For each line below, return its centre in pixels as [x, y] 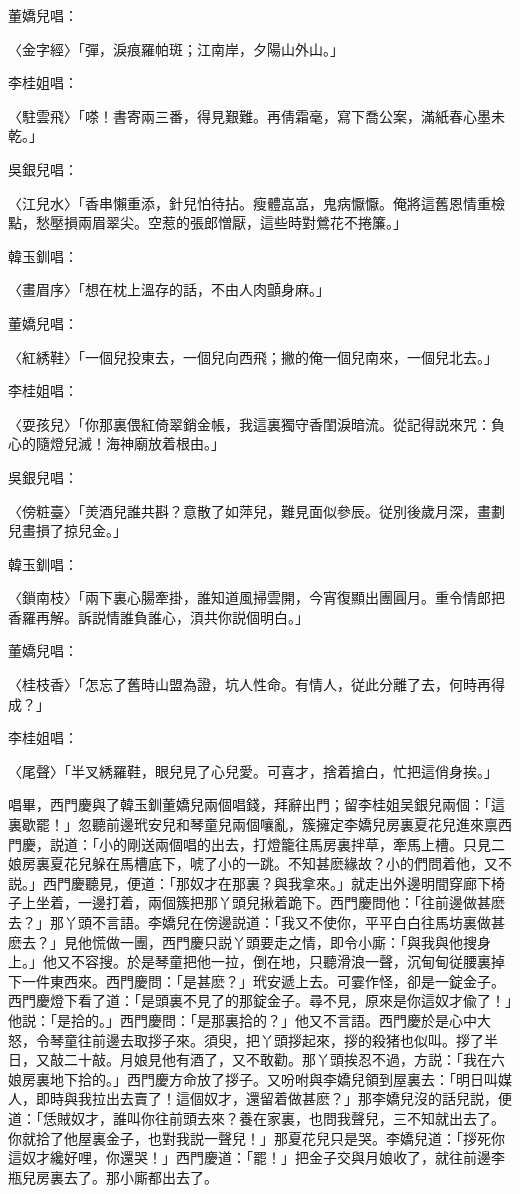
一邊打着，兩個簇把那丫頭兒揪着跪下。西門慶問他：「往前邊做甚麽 [291, 902]
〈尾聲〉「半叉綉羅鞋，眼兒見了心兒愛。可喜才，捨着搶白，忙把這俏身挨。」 [253, 770]
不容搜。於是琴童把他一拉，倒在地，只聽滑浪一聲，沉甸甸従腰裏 [280, 961]
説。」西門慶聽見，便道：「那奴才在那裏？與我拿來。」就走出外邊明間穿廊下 [249, 882]
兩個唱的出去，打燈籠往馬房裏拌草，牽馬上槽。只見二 [329, 843]
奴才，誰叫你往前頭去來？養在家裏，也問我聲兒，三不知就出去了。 [287, 1117]
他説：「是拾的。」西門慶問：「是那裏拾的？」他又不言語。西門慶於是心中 [242, 1019]
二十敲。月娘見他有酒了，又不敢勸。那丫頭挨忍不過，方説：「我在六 [284, 1059]
